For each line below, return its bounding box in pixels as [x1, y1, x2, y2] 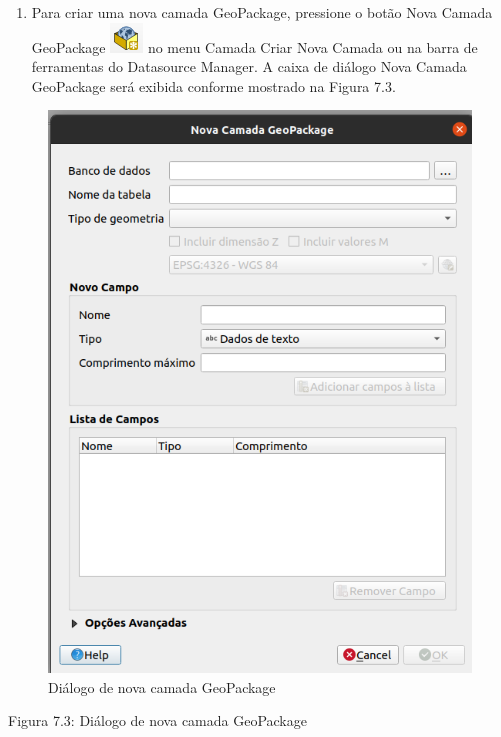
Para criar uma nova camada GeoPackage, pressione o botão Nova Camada [31, 2, 493, 22]
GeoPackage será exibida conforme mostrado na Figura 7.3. [31, 75, 396, 96]
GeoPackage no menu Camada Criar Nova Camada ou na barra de [31, 36, 478, 57]
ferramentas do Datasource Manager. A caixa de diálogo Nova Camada [31, 56, 467, 77]
